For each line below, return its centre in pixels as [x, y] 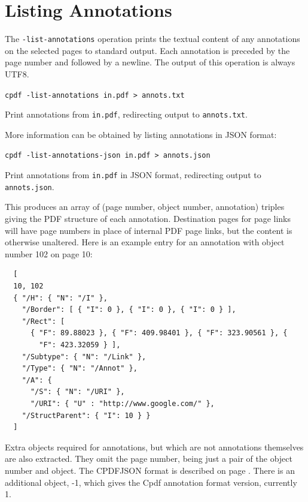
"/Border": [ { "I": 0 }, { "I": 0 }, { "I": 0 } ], [129, 310]
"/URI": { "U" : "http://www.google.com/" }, [122, 403]
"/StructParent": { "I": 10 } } [86, 415]
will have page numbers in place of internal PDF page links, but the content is [149, 230]
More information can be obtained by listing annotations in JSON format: [141, 134]
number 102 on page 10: [49, 253]
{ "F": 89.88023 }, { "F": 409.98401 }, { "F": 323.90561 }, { [159, 333]
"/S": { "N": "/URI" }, [77, 392]
